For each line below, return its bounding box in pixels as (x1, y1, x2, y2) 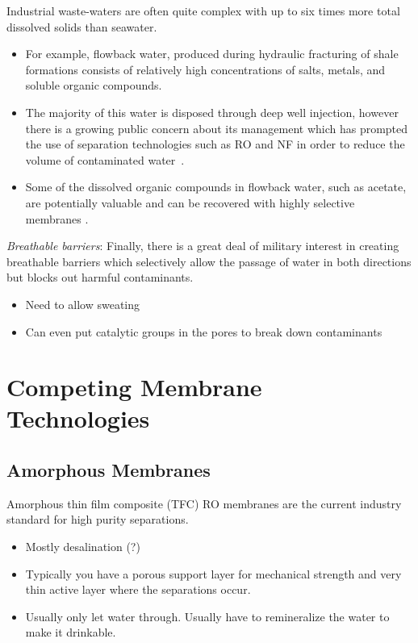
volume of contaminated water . (25, 151, 185, 168)
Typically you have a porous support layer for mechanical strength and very (25, 565, 402, 582)
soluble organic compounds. (25, 77, 162, 94)
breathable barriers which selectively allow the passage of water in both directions (6, 253, 412, 269)
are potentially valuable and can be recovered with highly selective (25, 194, 355, 211)
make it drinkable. (25, 624, 116, 641)
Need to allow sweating (25, 295, 140, 312)
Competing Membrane (6, 370, 262, 403)
